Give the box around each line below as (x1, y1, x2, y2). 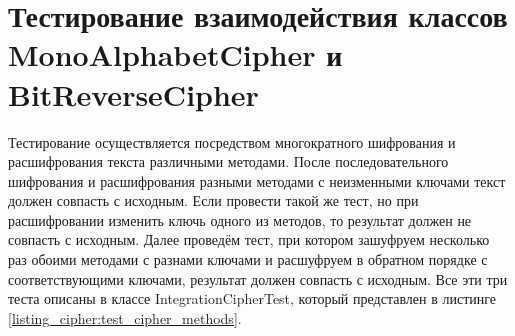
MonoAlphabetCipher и (8, 34, 343, 75)
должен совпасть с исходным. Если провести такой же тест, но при (8, 190, 419, 211)
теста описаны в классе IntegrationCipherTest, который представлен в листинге (8, 288, 496, 309)
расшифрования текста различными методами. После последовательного (8, 151, 449, 172)
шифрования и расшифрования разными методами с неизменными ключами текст (8, 170, 506, 191)
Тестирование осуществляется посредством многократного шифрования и (8, 131, 456, 152)
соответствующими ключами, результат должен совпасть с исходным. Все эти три (8, 268, 508, 289)
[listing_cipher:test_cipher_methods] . (8, 307, 242, 328)
